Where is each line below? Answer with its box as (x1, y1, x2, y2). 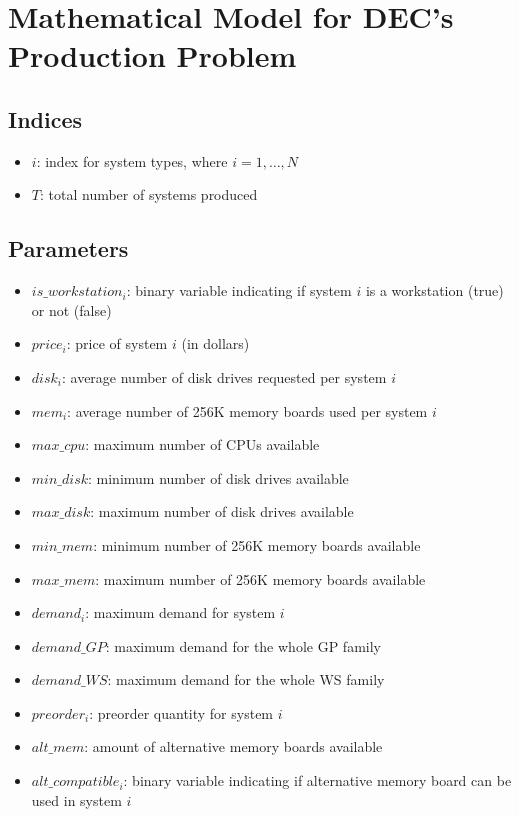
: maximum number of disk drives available (90, 501, 354, 522)
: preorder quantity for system (89, 702, 274, 723)
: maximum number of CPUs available (85, 434, 320, 455)
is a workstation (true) (365, 280, 504, 301)
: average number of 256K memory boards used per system (67, 400, 428, 421)
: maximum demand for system (85, 602, 276, 623)
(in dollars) (181, 333, 250, 354)
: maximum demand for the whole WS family (107, 669, 385, 690)
